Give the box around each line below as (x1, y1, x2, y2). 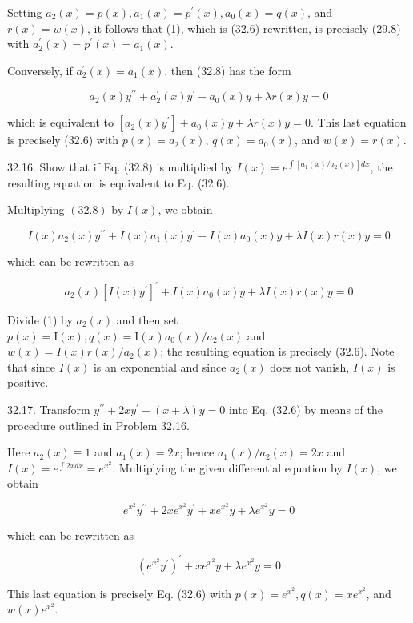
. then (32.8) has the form (164, 62, 291, 78)
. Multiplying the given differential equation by (112, 459, 343, 476)
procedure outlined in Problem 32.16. (7, 416, 190, 433)
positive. (7, 374, 49, 391)
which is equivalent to (7, 114, 114, 131)
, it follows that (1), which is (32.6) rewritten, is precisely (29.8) (86, 19, 401, 36)
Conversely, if (7, 62, 73, 78)
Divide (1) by (7, 311, 73, 328)
